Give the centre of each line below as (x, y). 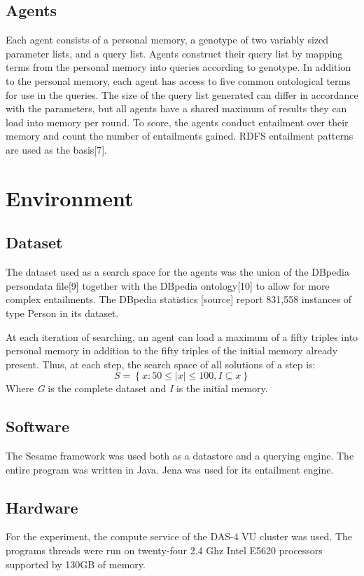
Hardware (42, 507)
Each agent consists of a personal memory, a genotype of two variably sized (167, 40)
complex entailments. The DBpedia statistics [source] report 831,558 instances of (179, 299)
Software (38, 426)
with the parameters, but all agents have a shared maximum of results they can (176, 108)
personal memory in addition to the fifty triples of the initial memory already (172, 350)
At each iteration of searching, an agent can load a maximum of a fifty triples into (182, 336)
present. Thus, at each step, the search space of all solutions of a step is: (161, 364)
